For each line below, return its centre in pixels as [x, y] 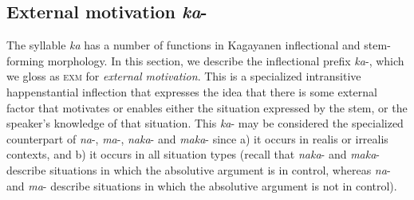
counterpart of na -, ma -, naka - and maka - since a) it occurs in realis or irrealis [197, 138]
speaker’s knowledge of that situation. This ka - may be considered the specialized [205, 123]
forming [26, 60]
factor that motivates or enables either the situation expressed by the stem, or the [207, 107]
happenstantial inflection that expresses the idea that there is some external [192, 91]
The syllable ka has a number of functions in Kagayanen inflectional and [183, 45]
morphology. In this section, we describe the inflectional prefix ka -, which [226, 60]
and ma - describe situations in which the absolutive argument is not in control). [202, 185]
